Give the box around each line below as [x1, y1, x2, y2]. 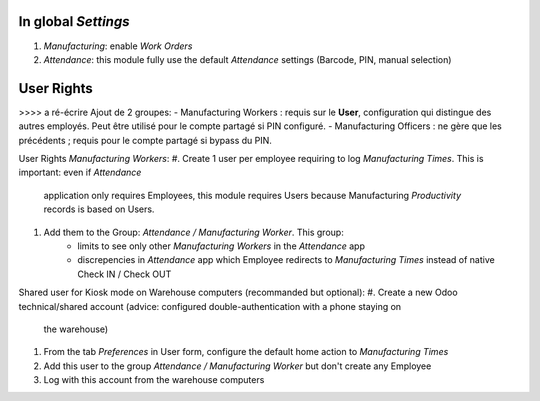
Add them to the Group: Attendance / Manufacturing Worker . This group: [43, 226, 344, 238]
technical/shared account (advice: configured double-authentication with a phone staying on [18, 300, 402, 312]
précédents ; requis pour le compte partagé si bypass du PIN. [18, 134, 272, 146]
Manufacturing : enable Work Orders [43, 40, 193, 52]
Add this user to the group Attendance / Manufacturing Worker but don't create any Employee [43, 360, 432, 372]
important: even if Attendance [18, 166, 142, 179]
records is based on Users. [43, 203, 155, 215]
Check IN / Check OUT [77, 268, 172, 280]
